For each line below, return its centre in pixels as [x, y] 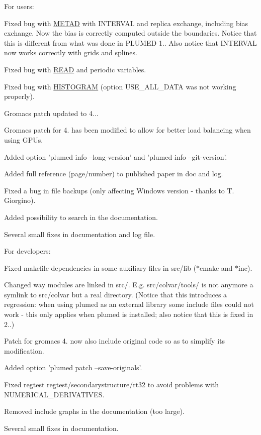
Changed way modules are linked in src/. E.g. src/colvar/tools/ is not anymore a [129, 285]
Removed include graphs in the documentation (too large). [94, 411]
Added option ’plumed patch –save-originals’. [73, 367]
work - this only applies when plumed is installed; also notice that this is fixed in [129, 314]
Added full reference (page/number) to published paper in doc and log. [114, 174]
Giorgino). [20, 200]
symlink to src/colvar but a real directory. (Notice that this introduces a [116, 294]
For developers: [27, 251]
